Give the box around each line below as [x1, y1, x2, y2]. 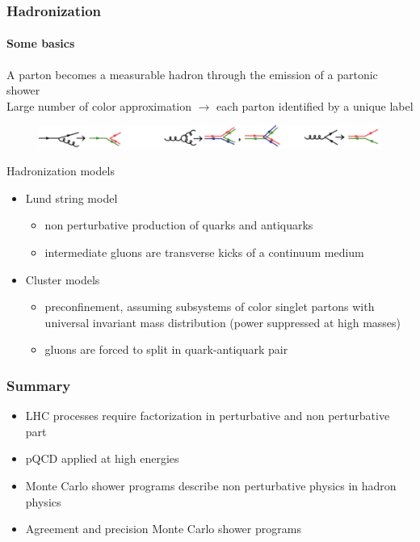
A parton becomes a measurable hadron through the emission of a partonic [6, 65, 378, 82]
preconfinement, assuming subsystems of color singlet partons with [44, 298, 375, 315]
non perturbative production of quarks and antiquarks [44, 216, 313, 233]
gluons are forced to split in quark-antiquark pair [44, 341, 288, 358]
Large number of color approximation [6, 97, 192, 114]
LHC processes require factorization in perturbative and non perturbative [25, 407, 390, 424]
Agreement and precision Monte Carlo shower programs [25, 520, 301, 537]
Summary [6, 375, 71, 395]
